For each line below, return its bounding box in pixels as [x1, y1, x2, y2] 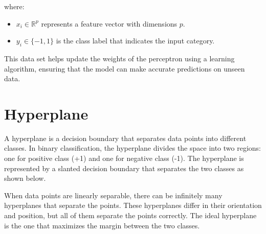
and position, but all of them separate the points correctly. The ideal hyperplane [4, 210, 257, 221]
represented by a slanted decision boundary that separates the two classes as [4, 162, 244, 173]
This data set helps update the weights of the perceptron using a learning [4, 53, 235, 63]
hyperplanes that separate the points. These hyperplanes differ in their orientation [4, 200, 262, 210]
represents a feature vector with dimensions [41, 18, 178, 29]
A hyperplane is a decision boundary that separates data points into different [4, 132, 247, 143]
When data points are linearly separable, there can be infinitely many [4, 190, 223, 200]
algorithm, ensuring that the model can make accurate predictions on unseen [4, 63, 245, 74]
